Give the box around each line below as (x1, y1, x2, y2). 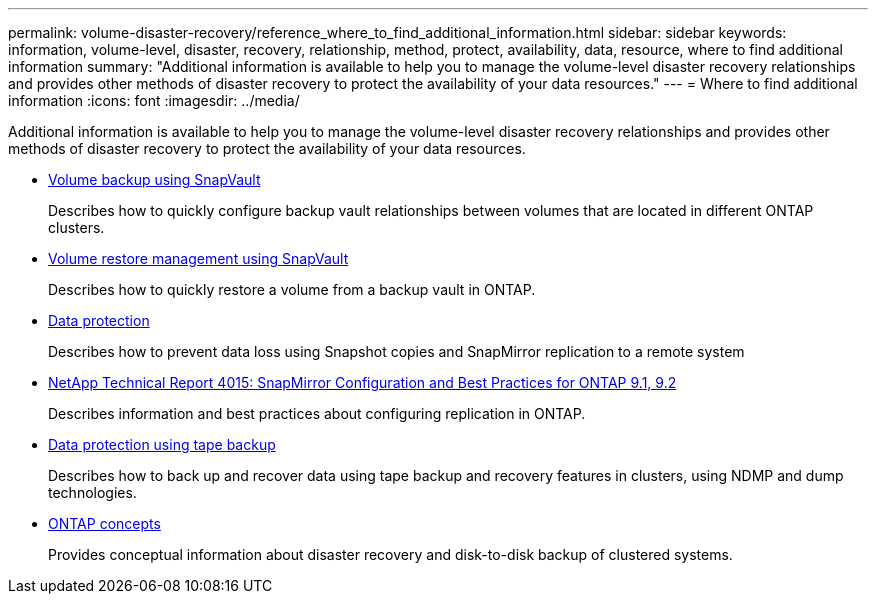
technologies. (48, 484, 137, 501)
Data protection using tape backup (48, 436, 276, 453)
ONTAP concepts (48, 515, 161, 532)
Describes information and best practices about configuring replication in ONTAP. (48, 405, 586, 422)
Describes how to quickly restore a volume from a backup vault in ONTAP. (48, 281, 536, 298)
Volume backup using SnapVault (48, 171, 261, 188)
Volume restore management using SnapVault (48, 250, 349, 267)
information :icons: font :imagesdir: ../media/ (8, 92, 300, 109)
